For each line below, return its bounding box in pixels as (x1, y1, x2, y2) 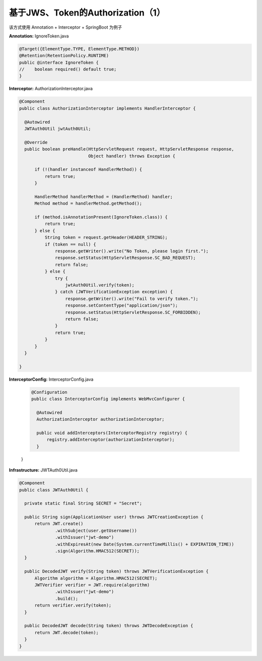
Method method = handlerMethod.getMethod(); (34, 201, 143, 206)
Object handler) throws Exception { (88, 153, 176, 159)
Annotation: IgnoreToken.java (9, 33, 69, 39)
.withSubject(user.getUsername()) (55, 527, 137, 533)
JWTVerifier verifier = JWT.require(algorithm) (34, 582, 150, 588)
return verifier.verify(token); (34, 603, 112, 608)
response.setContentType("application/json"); (65, 303, 178, 308)
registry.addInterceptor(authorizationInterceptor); (47, 437, 175, 442)
